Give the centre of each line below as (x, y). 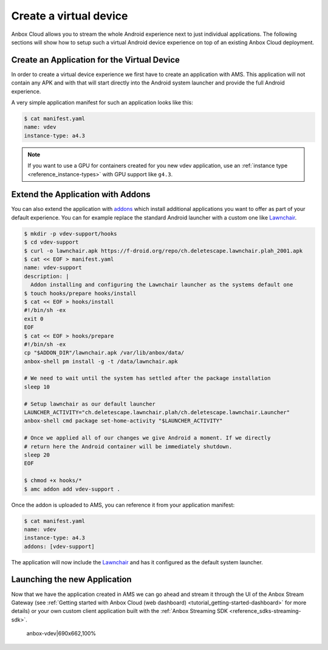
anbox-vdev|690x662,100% (61, 634)
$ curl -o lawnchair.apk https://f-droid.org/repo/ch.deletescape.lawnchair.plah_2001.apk (163, 251)
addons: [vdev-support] (60, 546)
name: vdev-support (53, 268)
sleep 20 (37, 455)
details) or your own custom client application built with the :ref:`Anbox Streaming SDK (119, 611)
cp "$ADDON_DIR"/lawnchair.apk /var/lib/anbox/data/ (104, 353)
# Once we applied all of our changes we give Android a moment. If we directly (147, 438)
